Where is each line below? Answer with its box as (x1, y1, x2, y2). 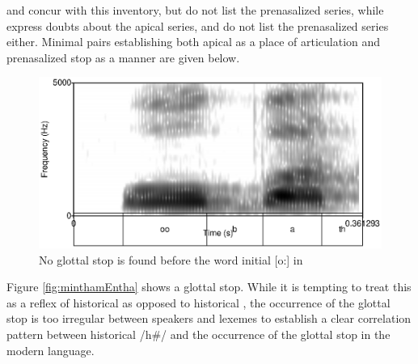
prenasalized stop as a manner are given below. (6, 49, 240, 66)
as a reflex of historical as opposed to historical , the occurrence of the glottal (6, 294, 391, 311)
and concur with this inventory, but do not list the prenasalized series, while (6, 2, 384, 18)
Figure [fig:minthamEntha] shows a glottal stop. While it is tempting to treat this (6, 278, 412, 295)
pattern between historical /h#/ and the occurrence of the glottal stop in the (6, 325, 391, 342)
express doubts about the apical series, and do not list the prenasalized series (6, 17, 389, 34)
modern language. (6, 341, 95, 358)
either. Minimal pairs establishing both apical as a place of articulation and (6, 33, 381, 50)
